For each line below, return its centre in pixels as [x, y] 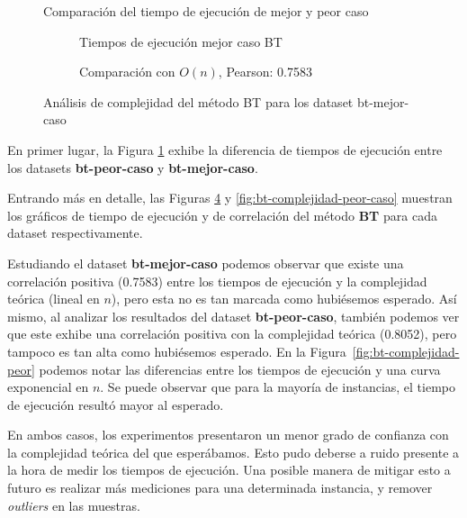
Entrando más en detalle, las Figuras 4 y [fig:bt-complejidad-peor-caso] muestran [230, 198]
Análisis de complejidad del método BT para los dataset [198, 101]
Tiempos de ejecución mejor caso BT [181, 41]
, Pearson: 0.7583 [265, 72]
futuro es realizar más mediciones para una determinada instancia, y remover [220, 488]
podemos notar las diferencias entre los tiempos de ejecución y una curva [240, 369]
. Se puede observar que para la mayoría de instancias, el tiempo [278, 387]
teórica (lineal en [54, 299]
